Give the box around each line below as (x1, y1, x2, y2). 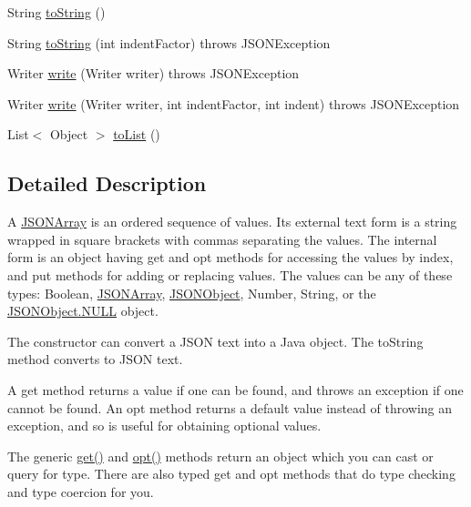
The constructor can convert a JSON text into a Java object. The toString (7, 331, 424, 350)
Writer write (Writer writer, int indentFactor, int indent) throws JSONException (7, 94, 460, 113)
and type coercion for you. (7, 482, 154, 501)
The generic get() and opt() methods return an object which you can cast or (7, 446, 434, 465)
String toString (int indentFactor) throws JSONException (7, 33, 331, 52)
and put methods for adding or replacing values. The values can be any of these (7, 265, 453, 284)
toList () (113, 125, 160, 144)
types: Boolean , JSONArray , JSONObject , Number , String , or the (7, 283, 376, 302)
